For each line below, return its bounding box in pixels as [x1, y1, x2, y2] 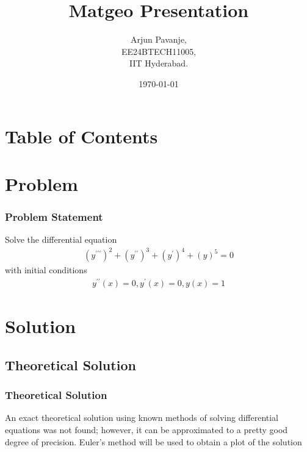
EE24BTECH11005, [121, 45, 197, 57]
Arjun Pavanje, [130, 33, 187, 46]
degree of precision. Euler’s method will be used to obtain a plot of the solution [5, 435, 302, 448]
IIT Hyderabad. [129, 57, 189, 70]
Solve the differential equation [5, 233, 117, 246]
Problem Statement [5, 209, 103, 224]
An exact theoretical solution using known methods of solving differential [5, 411, 279, 424]
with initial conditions [5, 264, 87, 276]
